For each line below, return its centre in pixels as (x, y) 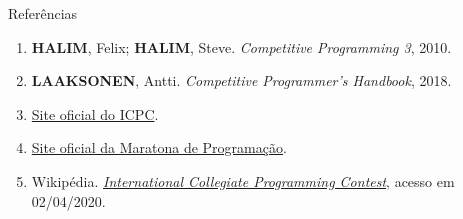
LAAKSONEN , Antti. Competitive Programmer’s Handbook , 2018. (241, 80)
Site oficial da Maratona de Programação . (159, 147)
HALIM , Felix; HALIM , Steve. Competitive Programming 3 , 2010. (241, 46)
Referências (43, 13)
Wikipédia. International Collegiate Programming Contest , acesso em (243, 180)
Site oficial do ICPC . (95, 113)
